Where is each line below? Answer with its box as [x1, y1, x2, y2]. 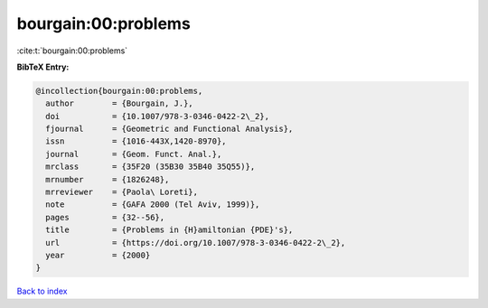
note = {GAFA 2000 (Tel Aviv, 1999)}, [45, 200, 260, 210]
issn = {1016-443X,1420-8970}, [45, 136, 227, 146]
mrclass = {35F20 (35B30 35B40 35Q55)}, [45, 162, 256, 172]
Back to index [16, 285, 68, 297]
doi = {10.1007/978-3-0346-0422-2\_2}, [45, 111, 270, 121]
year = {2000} [45, 250, 151, 260]
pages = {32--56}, [45, 212, 165, 222]
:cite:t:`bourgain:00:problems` [16, 45, 128, 56]
